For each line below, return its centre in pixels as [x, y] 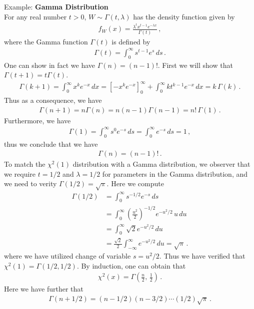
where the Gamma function [46, 41]
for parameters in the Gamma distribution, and [175, 173]
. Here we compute [135, 183]
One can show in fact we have [50, 65]
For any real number [35, 16]
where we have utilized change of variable [67, 256]
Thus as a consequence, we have [53, 100]
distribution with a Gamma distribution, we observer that [161, 164]
